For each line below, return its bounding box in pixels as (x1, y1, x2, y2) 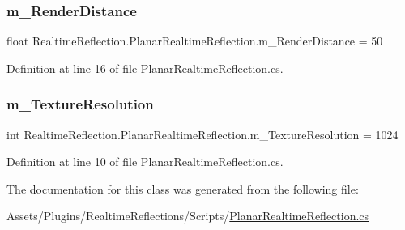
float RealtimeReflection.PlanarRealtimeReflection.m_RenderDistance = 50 (6, 32, 383, 49)
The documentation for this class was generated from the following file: (6, 180, 359, 197)
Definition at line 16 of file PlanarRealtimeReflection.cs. (6, 59, 283, 76)
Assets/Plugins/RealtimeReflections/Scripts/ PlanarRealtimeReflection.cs (6, 207, 369, 224)
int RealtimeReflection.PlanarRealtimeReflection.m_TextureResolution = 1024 (6, 126, 399, 143)
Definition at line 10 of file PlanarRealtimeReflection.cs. (6, 153, 283, 170)
